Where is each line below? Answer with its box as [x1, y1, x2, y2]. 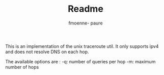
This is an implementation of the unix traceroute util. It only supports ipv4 [5, 43, 159, 49]
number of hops [5, 64, 39, 70]
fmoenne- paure [68, 20, 103, 26]
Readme [68, 3, 103, 15]
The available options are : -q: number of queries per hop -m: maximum [5, 58, 156, 64]
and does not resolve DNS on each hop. [5, 48, 89, 55]
